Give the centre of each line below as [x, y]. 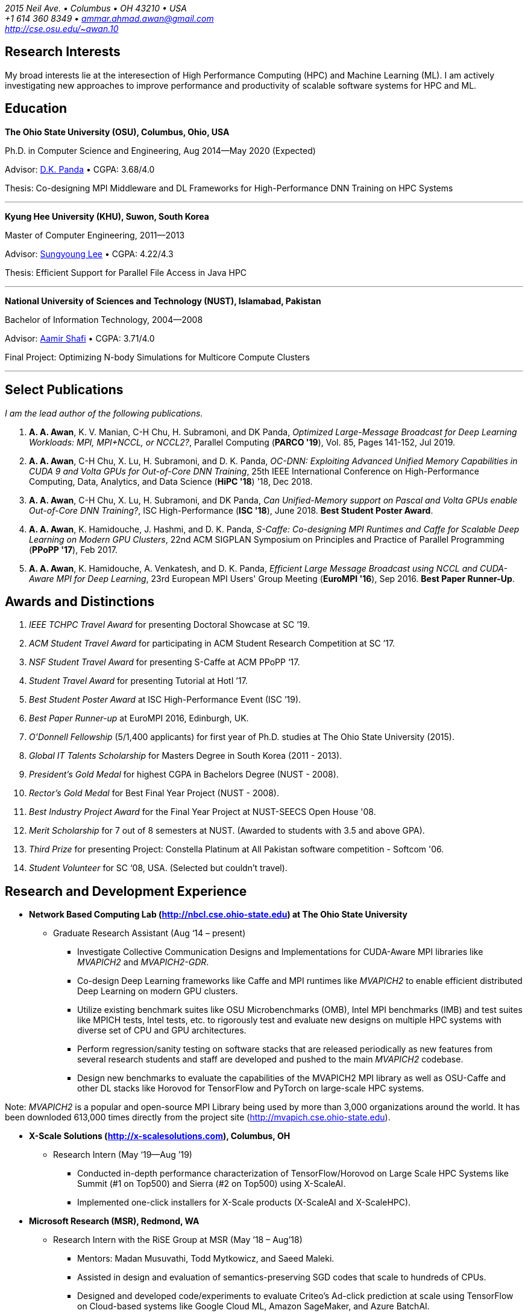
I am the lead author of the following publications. [104, 413]
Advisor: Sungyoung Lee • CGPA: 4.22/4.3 [89, 254]
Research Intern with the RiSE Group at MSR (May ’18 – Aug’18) [178, 1240]
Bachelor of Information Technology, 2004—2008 [104, 319]
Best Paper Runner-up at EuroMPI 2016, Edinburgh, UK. [139, 718]
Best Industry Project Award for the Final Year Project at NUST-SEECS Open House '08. [203, 812]
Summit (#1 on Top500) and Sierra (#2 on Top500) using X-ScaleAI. [212, 1184]
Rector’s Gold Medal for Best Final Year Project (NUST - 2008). [154, 793]
